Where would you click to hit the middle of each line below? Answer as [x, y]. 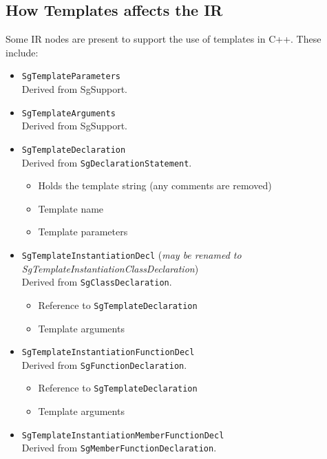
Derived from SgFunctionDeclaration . [104, 364]
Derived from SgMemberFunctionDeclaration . [119, 448]
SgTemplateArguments [68, 113]
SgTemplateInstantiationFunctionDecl [108, 353]
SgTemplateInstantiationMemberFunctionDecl [123, 435]
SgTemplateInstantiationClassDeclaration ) [110, 268]
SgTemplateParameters [71, 77]
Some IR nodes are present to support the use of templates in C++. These [163, 39]
